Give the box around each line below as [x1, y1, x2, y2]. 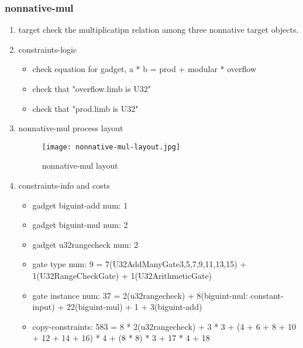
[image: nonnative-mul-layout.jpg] [42, 142, 181, 151]
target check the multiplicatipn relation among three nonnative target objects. [18, 23, 299, 36]
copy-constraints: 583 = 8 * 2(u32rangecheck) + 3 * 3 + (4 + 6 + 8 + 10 [32, 320, 297, 332]
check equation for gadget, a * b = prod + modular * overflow [32, 63, 257, 75]
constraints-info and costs [18, 179, 110, 192]
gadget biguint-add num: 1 [32, 199, 128, 211]
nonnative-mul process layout [18, 122, 123, 134]
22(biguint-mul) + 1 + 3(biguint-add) [66, 301, 202, 313]
